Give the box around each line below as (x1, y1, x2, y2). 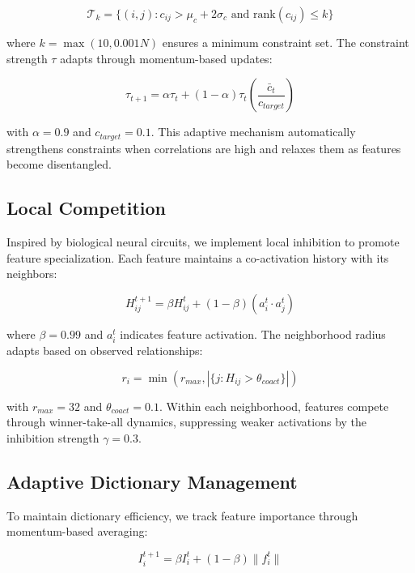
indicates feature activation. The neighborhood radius (120, 325, 386, 342)
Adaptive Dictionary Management (6, 468, 298, 494)
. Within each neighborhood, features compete (159, 397, 389, 414)
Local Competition (6, 195, 166, 220)
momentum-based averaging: (6, 523, 148, 540)
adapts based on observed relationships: (6, 341, 203, 358)
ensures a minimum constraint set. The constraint (162, 34, 409, 50)
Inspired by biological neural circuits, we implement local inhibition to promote (6, 233, 400, 250)
